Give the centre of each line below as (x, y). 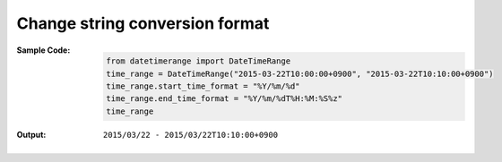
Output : (31, 134)
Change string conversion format (143, 23)
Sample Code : (43, 50)
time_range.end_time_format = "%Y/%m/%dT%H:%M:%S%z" (225, 99)
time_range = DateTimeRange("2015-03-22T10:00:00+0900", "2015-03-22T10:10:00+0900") (300, 73)
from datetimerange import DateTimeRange (199, 61)
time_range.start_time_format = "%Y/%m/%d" (203, 86)
